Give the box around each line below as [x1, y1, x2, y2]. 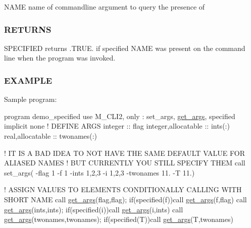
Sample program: [4, 94, 57, 104]
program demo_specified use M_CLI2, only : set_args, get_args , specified [4, 110, 235, 121]
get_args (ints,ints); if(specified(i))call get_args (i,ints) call [4, 204, 183, 214]
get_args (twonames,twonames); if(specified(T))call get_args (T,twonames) [4, 214, 233, 224]
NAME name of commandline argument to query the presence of [4, 2, 205, 12]
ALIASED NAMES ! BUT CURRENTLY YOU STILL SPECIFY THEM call [4, 157, 245, 168]
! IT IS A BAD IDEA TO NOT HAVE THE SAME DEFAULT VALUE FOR [4, 147, 245, 158]
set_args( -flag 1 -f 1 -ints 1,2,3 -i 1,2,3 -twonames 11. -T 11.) [4, 167, 195, 178]
